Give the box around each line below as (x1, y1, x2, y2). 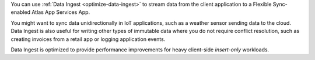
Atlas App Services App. (31, 9, 90, 16)
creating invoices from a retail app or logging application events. (10, 35, 166, 43)
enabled (10, 9, 30, 16)
